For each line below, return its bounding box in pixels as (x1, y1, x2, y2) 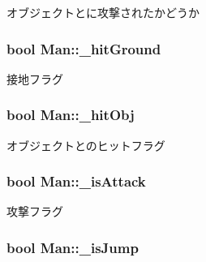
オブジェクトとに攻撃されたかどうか (6, 4, 200, 20)
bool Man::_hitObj (6, 105, 135, 125)
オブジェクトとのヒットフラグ (6, 136, 165, 153)
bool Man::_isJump (6, 237, 139, 257)
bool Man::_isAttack (6, 171, 146, 191)
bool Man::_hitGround (6, 38, 161, 58)
